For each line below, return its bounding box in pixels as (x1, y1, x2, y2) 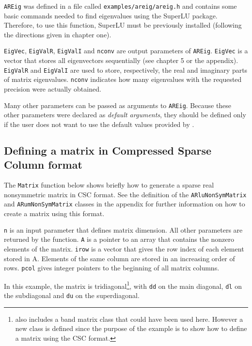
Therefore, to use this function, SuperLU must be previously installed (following (4, 20, 242, 30)
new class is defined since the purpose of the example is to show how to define (15, 323, 247, 333)
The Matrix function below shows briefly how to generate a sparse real (4, 180, 214, 190)
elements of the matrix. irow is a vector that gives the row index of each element (4, 243, 244, 253)
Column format (4, 157, 82, 172)
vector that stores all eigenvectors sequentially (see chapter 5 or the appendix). (4, 55, 238, 65)
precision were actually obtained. (4, 84, 101, 94)
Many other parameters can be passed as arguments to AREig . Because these (4, 100, 232, 110)
